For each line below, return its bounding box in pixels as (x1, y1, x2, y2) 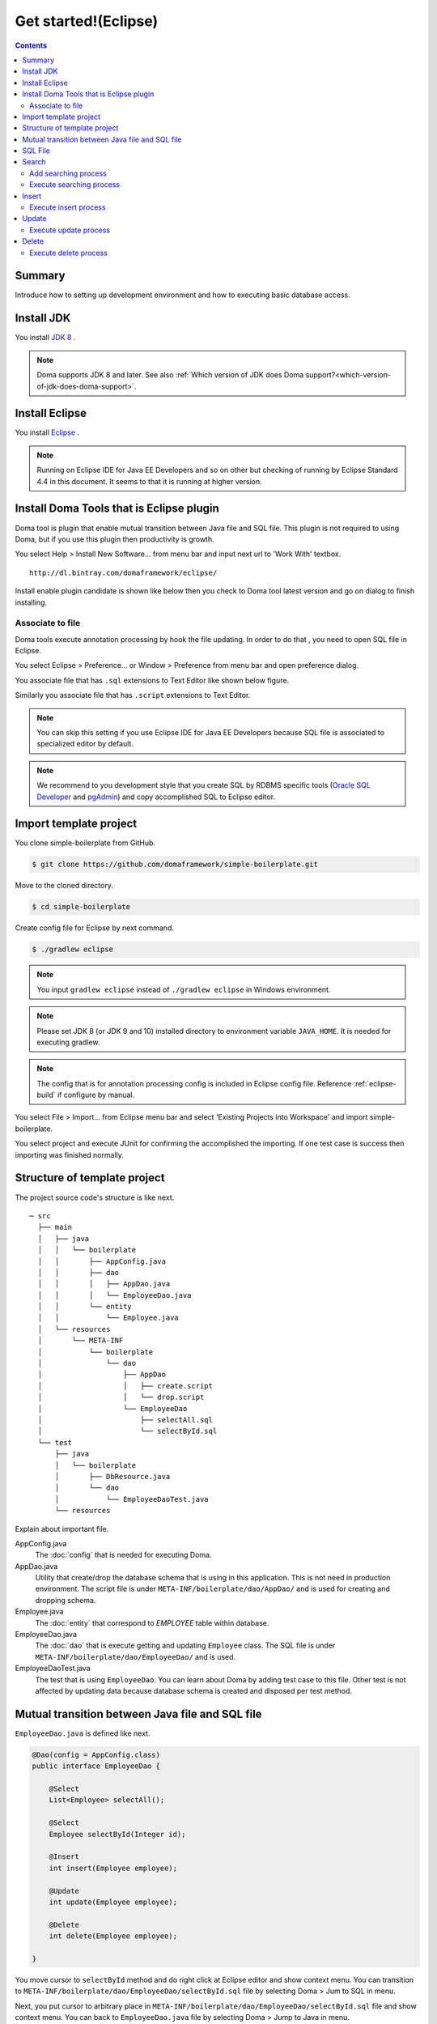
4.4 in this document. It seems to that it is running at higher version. (36, 476, 262, 486)
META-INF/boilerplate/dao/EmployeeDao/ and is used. (35, 1652, 236, 1661)
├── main (37, 1222, 73, 1232)
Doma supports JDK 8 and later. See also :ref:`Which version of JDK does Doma (36, 370, 304, 380)
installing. (15, 597, 48, 607)
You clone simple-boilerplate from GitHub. (15, 838, 156, 848)
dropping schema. (35, 1595, 96, 1605)
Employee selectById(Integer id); (49, 1830, 186, 1839)
